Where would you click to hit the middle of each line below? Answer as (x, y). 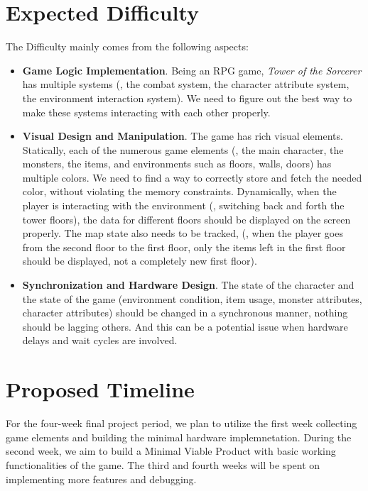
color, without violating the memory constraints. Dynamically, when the (179, 191)
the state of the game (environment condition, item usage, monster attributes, (192, 298)
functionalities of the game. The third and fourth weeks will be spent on (163, 464)
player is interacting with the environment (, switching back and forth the (183, 205)
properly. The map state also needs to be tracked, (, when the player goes (183, 233)
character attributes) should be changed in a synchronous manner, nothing (185, 313)
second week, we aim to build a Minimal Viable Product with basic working (171, 451)
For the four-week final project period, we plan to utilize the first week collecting (182, 423)
